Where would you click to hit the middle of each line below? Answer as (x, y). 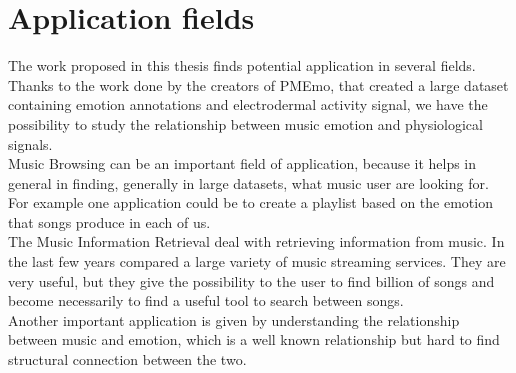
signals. (30, 143)
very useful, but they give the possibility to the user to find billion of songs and (251, 280)
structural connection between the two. (127, 359)
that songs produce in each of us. (109, 221)
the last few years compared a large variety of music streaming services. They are (257, 261)
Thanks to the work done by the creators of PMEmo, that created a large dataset (258, 84)
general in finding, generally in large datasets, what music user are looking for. (248, 182)
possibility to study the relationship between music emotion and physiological (245, 123)
